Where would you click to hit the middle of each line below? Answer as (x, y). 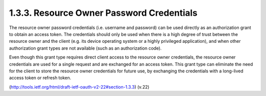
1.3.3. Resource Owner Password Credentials (103, 13)
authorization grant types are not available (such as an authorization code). (85, 48)
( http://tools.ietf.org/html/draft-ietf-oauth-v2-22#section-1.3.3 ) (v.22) (79, 87)
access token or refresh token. (40, 78)
